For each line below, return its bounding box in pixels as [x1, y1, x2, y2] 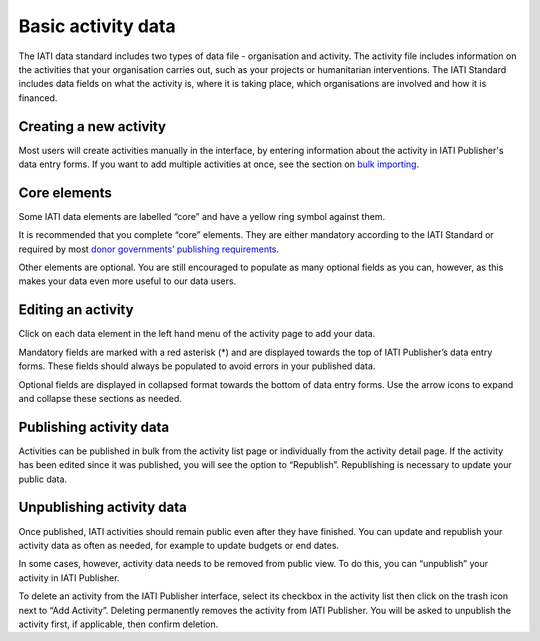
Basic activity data [18, 15, 177, 37]
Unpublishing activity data [18, 499, 187, 516]
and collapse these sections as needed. [18, 392, 182, 404]
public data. [18, 473, 68, 485]
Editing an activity [18, 301, 134, 319]
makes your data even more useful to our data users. [18, 275, 237, 287]
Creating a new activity [18, 118, 167, 135]
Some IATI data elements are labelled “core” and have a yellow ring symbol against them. [18, 210, 385, 222]
